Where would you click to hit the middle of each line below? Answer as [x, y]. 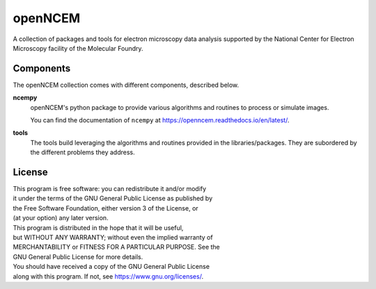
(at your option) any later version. [61, 218]
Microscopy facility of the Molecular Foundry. [78, 48]
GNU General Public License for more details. [78, 256]
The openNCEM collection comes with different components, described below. [126, 85]
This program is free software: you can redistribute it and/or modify [110, 189]
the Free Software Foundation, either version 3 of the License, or [105, 208]
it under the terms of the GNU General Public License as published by [113, 199]
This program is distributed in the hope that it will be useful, [98, 228]
